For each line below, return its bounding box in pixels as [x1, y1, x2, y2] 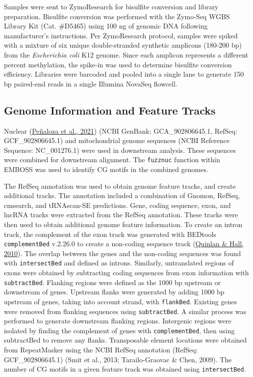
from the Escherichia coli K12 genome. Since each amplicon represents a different [4, 49, 249, 59]
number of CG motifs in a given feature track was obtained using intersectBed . [4, 364, 246, 374]
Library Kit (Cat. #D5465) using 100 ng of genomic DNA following [4, 21, 208, 31]
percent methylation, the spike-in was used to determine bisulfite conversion [4, 59, 232, 69]
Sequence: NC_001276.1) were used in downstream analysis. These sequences [4, 145, 236, 155]
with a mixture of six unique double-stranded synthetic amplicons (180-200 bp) [4, 40, 242, 50]
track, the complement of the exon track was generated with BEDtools [4, 229, 216, 239]
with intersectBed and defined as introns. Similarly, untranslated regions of [4, 258, 234, 268]
